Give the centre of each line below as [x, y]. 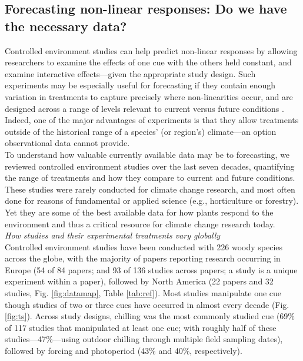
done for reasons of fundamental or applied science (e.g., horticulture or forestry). [152, 201]
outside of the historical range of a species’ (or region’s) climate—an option [141, 131]
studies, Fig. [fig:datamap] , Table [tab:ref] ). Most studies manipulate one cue [143, 293]
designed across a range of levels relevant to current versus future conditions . [144, 108]
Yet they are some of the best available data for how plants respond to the [139, 212]
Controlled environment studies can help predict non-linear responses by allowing [151, 50]
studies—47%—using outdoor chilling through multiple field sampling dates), [144, 339]
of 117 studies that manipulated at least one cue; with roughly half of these [141, 327]
